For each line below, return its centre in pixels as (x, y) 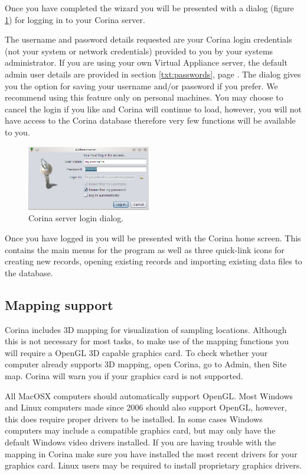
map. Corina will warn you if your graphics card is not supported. (124, 375)
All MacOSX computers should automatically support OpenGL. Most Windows (149, 395)
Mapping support (59, 304)
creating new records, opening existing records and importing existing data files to (153, 261)
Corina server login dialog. (76, 218)
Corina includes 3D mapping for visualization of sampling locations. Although (146, 329)
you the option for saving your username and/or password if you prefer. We (141, 85)
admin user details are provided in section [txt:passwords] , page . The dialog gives (153, 74)
